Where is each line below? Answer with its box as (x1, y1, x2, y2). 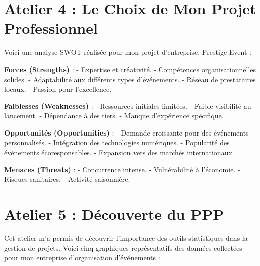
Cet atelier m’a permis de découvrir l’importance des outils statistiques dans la (4, 232, 248, 243)
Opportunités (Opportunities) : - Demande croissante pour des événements (4, 127, 249, 138)
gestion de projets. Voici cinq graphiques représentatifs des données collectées (4, 242, 242, 253)
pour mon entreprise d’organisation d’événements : (4, 252, 160, 263)
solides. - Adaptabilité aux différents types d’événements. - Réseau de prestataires (4, 74, 256, 84)
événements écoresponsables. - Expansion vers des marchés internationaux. (4, 147, 234, 158)
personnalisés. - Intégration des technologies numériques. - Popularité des (4, 137, 230, 148)
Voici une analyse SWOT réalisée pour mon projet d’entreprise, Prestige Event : (4, 47, 251, 57)
